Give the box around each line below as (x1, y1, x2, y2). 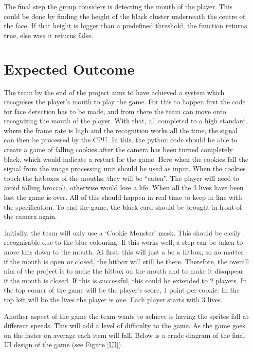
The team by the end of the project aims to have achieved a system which (4, 87, 225, 97)
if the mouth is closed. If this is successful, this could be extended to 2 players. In (4, 275, 247, 285)
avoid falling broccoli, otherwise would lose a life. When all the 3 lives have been (4, 182, 244, 193)
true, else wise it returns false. (4, 30, 93, 40)
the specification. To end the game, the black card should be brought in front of (4, 201, 242, 212)
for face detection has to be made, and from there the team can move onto (4, 106, 226, 116)
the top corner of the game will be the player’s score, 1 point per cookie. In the (4, 285, 240, 295)
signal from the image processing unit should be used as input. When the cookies (4, 163, 246, 174)
